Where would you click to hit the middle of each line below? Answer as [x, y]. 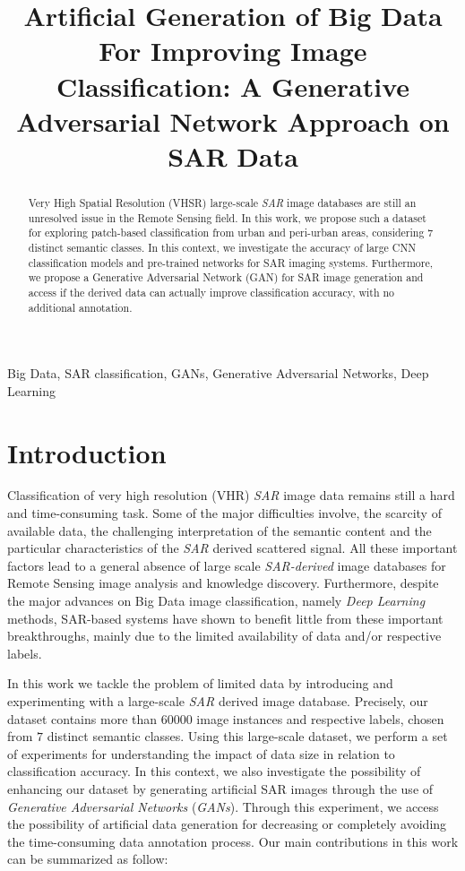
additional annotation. [80, 307]
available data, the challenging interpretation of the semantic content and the [220, 530]
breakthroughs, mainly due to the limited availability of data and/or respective [224, 636]
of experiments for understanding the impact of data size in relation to [201, 753]
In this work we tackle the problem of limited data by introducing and [200, 683]
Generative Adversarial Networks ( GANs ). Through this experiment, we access [223, 806]
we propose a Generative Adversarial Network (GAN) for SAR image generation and [226, 277]
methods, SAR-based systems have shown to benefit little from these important [225, 618]
